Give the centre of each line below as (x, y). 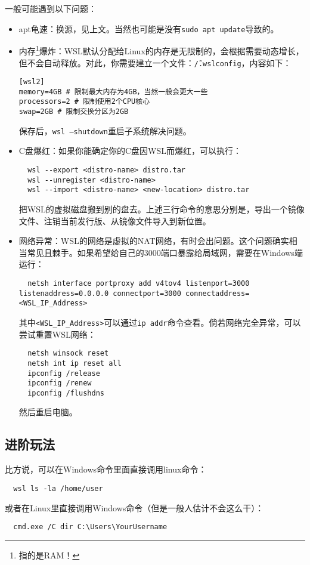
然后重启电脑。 (48, 412)
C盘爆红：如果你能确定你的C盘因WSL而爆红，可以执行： (130, 151)
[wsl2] (32, 82)
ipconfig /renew (60, 383)
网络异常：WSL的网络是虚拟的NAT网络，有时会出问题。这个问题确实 (154, 241)
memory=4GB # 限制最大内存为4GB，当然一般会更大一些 (113, 92)
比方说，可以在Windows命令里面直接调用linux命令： (106, 469)
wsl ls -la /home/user (58, 488)
